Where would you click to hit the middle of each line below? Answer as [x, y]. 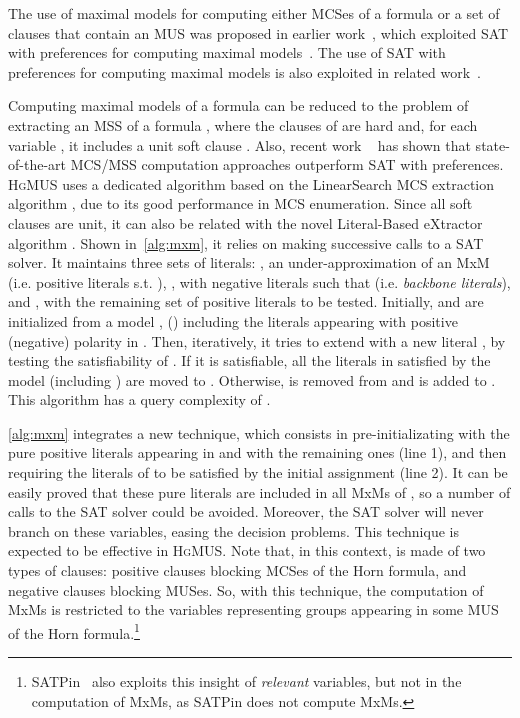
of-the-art [37, 164]
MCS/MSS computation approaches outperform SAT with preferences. [287, 164]
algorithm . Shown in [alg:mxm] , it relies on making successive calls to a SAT [246, 242]
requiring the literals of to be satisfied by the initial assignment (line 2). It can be [258, 472]
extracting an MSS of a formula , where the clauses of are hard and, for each [243, 124]
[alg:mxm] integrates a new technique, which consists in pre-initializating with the [259, 432]
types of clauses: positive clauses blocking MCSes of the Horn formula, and [237, 570]
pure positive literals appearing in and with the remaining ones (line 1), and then [257, 452]
